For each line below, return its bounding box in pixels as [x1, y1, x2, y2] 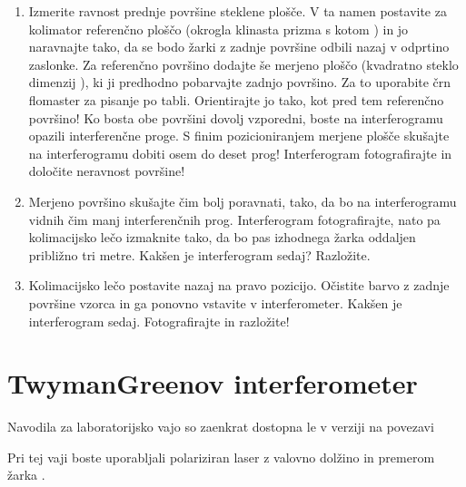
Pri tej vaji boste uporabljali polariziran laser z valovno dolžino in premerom [7, 447, 435, 466]
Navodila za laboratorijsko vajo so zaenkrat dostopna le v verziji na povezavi [7, 417, 434, 436]
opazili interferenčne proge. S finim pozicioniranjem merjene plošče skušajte [28, 126, 450, 145]
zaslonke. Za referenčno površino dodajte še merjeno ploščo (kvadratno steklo [28, 54, 459, 73]
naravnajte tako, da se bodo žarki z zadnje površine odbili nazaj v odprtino [28, 37, 450, 56]
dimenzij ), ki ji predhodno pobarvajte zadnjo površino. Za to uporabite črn [28, 73, 451, 92]
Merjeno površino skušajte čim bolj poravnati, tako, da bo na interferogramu [28, 191, 457, 210]
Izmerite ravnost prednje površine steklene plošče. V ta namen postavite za [28, 2, 447, 20]
